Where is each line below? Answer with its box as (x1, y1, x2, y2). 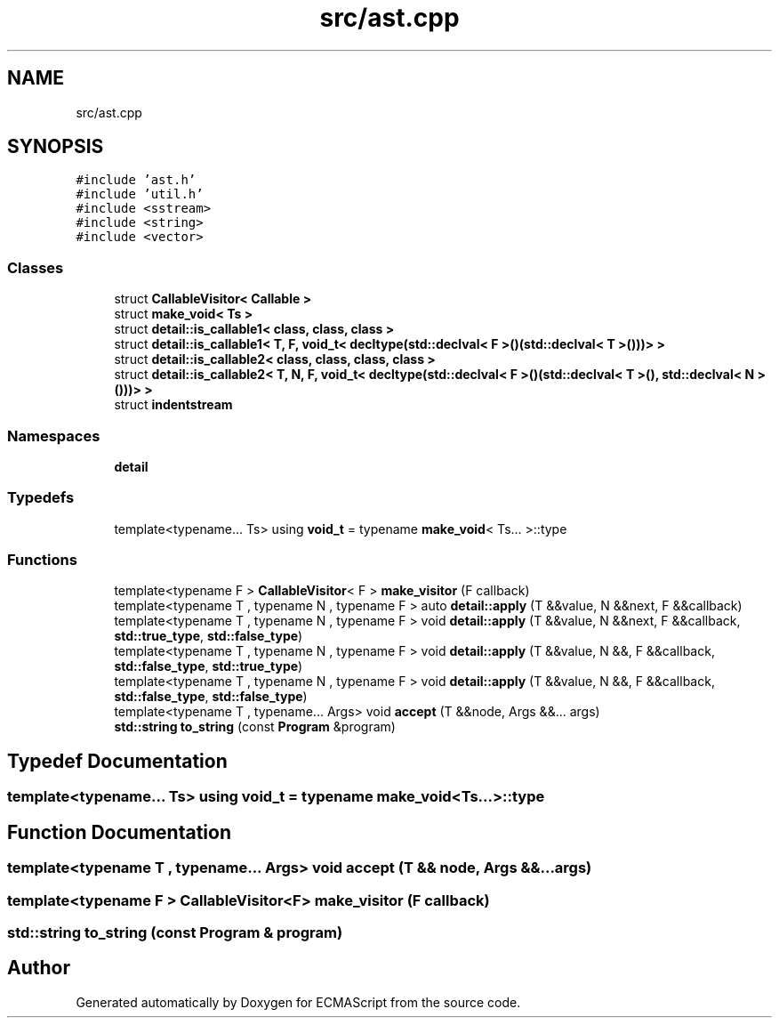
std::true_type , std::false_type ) (114, 628, 303, 644)
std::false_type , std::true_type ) (114, 658, 303, 674)
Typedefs (7, 488, 75, 507)
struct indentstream (114, 397, 233, 413)
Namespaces (7, 426, 100, 445)
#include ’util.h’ (76, 187, 204, 202)
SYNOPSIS (7, 135, 104, 158)
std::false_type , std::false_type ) (114, 689, 308, 705)
